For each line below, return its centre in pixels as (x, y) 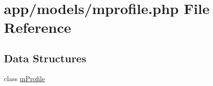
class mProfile (25, 78)
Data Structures (45, 58)
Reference (38, 27)
